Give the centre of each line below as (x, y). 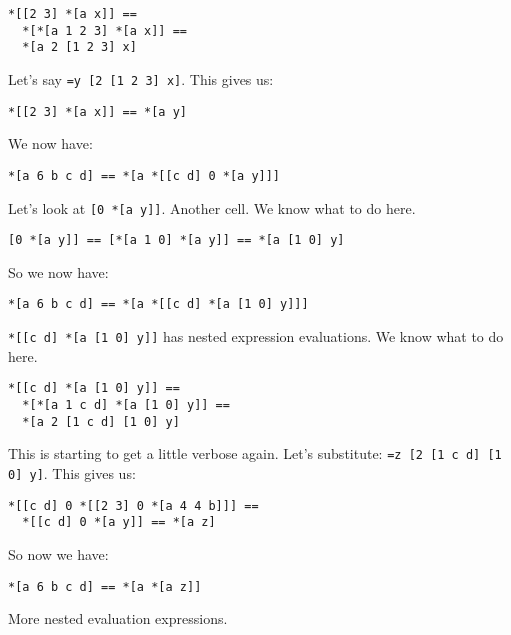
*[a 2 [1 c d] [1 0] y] (101, 421)
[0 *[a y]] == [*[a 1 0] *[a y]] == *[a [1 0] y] (176, 240)
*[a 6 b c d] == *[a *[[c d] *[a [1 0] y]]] (158, 304)
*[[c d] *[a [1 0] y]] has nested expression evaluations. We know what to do (256, 336)
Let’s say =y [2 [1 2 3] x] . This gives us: (141, 78)
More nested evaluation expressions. (118, 618)
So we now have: (58, 271)
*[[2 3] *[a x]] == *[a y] (97, 111)
